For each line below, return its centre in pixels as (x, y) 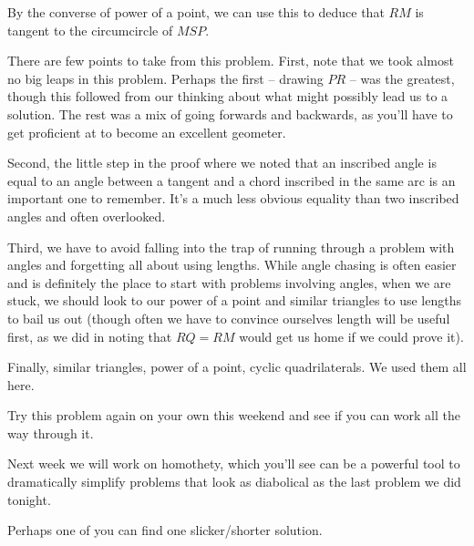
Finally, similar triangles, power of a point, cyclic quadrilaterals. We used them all (237, 367)
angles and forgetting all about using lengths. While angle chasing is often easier (232, 265)
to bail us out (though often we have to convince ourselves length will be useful (229, 318)
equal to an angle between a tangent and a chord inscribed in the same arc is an (232, 180)
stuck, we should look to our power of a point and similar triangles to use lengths (235, 300)
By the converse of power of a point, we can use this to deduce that (196, 12)
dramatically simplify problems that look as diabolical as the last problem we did (234, 482)
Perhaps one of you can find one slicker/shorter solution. (165, 530)
